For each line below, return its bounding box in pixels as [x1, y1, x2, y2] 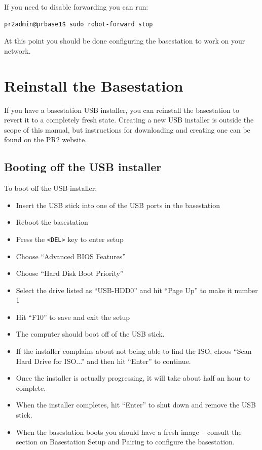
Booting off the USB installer [4, 159, 162, 175]
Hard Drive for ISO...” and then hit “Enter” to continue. [16, 355, 191, 366]
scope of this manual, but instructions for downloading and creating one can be [4, 124, 250, 135]
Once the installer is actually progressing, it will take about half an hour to [16, 373, 250, 383]
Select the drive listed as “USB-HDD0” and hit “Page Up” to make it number [16, 284, 258, 295]
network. [4, 45, 31, 56]
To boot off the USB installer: [4, 183, 97, 193]
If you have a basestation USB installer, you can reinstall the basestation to [4, 104, 239, 115]
